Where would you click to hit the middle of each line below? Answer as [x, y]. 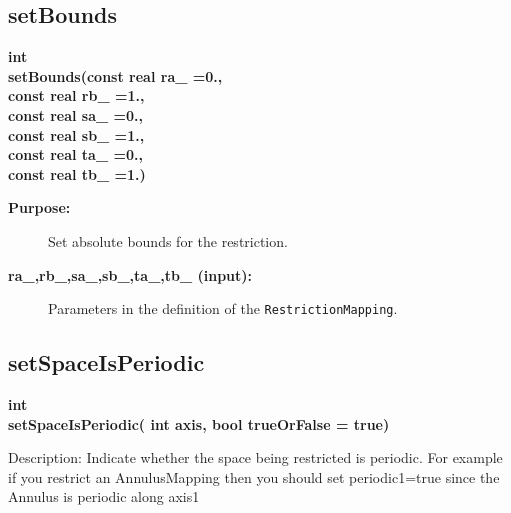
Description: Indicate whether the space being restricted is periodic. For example [255, 457]
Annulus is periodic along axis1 [104, 496]
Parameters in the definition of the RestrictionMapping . [223, 308]
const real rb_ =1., [76, 95]
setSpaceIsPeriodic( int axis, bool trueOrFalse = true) [199, 423]
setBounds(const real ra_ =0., [115, 75]
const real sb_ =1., [76, 134]
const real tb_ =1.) [77, 173]
